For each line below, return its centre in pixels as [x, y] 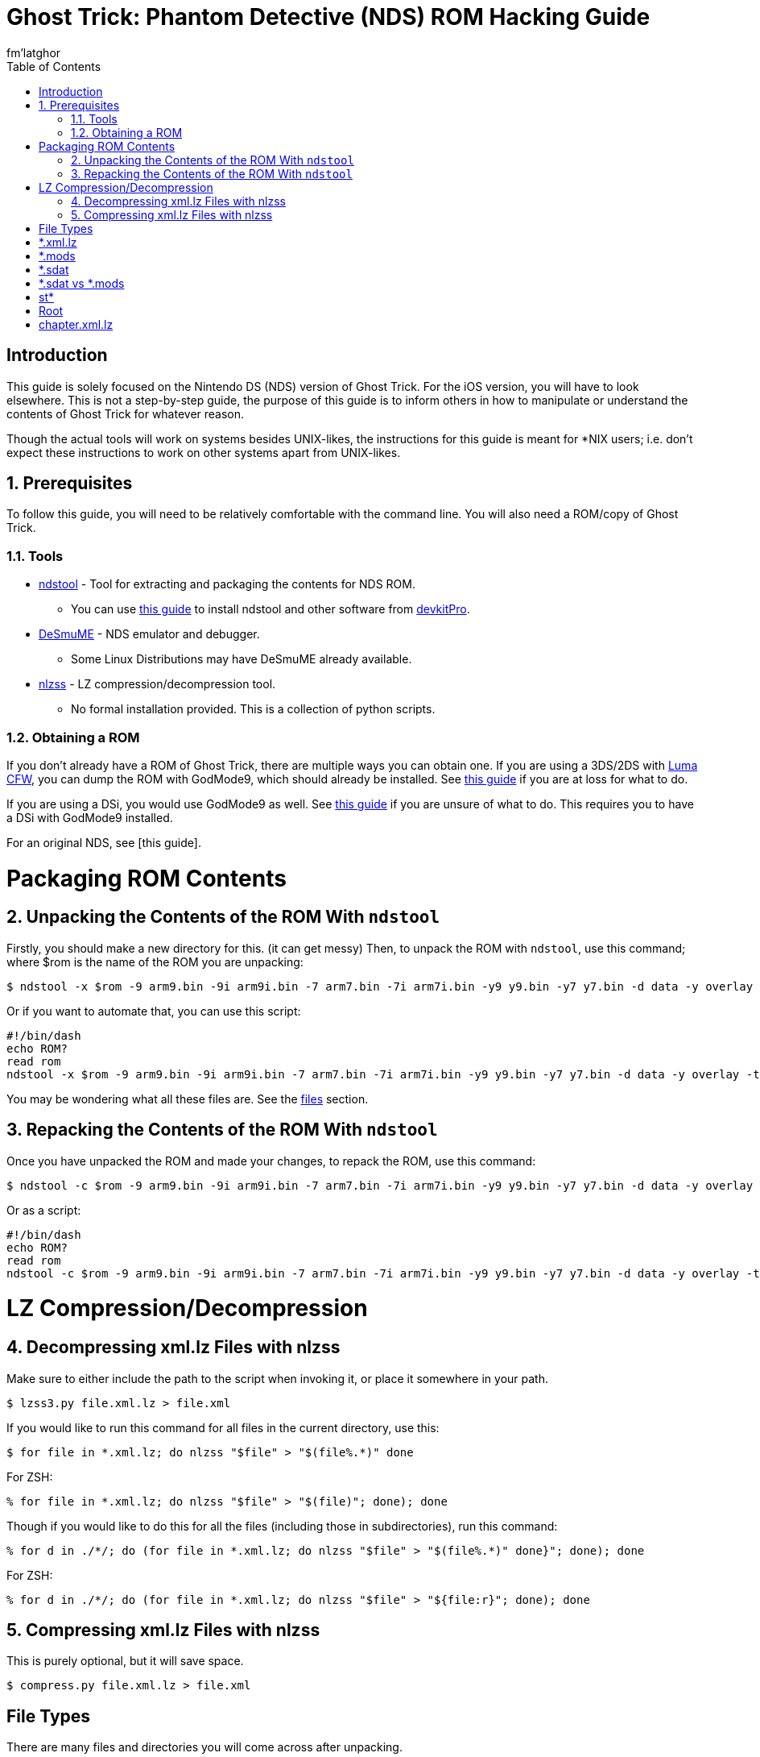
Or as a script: [44, 1210]
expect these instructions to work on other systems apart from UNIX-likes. [204, 452]
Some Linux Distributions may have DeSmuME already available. [242, 659]
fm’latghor [34, 52]
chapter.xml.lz [76, 324]
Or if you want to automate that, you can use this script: [154, 1011]
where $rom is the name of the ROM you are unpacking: [155, 962]
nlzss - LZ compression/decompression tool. [157, 684]
